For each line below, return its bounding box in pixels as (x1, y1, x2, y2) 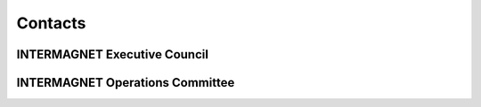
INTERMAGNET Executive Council (16, 47, 209, 62)
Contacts (16, 13, 86, 33)
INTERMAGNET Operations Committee (16, 75, 235, 90)
